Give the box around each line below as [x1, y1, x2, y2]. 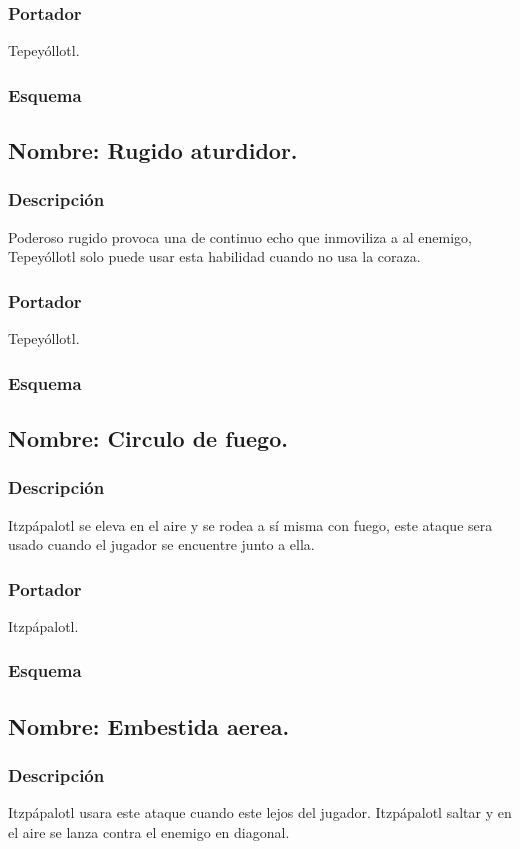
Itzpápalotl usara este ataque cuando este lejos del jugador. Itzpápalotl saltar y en [8, 802, 512, 823]
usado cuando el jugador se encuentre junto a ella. [8, 534, 315, 555]
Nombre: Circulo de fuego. [8, 422, 288, 453]
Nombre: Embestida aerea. [8, 710, 290, 741]
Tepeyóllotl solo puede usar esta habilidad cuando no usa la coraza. [8, 246, 421, 267]
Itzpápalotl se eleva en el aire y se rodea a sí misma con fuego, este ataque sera [8, 514, 493, 535]
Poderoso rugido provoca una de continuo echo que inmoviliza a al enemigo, [8, 226, 472, 247]
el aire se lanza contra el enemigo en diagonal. [8, 821, 290, 842]
